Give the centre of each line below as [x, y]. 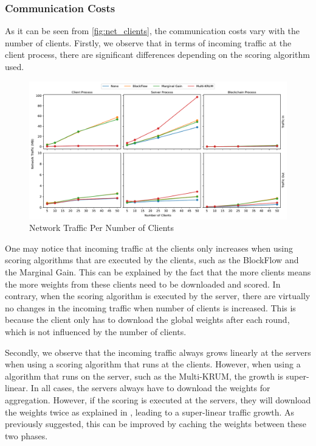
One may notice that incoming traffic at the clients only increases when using [149, 248]
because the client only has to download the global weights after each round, [147, 320]
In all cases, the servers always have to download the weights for [150, 388]
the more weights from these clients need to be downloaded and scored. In [143, 284]
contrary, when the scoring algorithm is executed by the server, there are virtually [158, 296]
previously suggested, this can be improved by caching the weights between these [156, 424]
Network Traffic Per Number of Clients [102, 228]
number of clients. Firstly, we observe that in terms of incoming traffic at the [148, 42]
